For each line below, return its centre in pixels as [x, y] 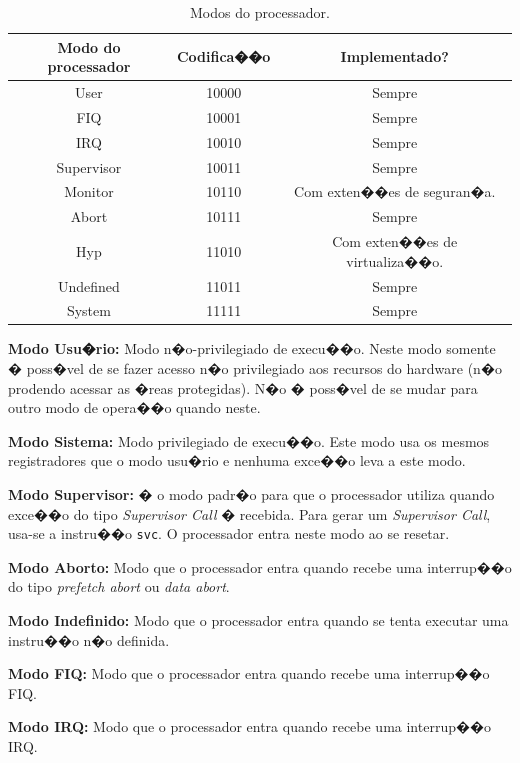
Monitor [89, 191]
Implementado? [394, 56]
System [88, 310]
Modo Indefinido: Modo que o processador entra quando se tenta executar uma [258, 620]
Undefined [89, 285]
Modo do [89, 46]
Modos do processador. [260, 12]
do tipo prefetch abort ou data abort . [119, 586]
